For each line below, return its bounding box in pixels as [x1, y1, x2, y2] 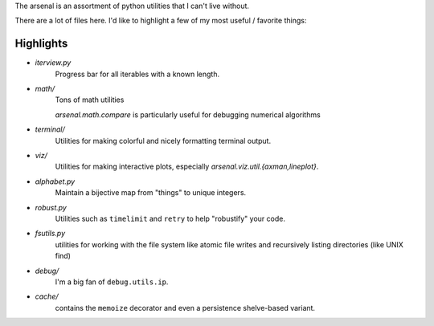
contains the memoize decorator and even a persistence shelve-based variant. [55, 303, 316, 312]
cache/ [35, 291, 59, 301]
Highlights [14, 37, 68, 51]
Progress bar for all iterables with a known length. [55, 69, 220, 79]
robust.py [35, 202, 68, 212]
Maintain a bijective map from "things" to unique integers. [55, 188, 247, 198]
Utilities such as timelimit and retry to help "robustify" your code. [55, 214, 285, 223]
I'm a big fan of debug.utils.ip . [55, 277, 169, 287]
